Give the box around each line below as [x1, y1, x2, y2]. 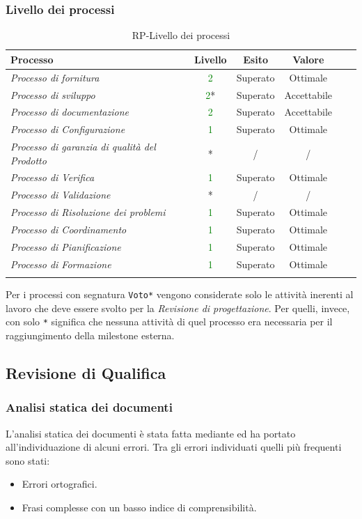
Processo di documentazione [10, 104, 129, 119]
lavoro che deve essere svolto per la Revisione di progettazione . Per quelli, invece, [6, 300, 350, 315]
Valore [292, 52, 324, 66]
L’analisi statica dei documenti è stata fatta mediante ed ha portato [6, 426, 296, 440]
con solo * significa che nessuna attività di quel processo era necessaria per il [6, 314, 333, 329]
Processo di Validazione [10, 187, 111, 202]
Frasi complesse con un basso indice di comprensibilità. [22, 499, 257, 514]
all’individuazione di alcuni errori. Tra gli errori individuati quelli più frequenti [6, 440, 342, 454]
